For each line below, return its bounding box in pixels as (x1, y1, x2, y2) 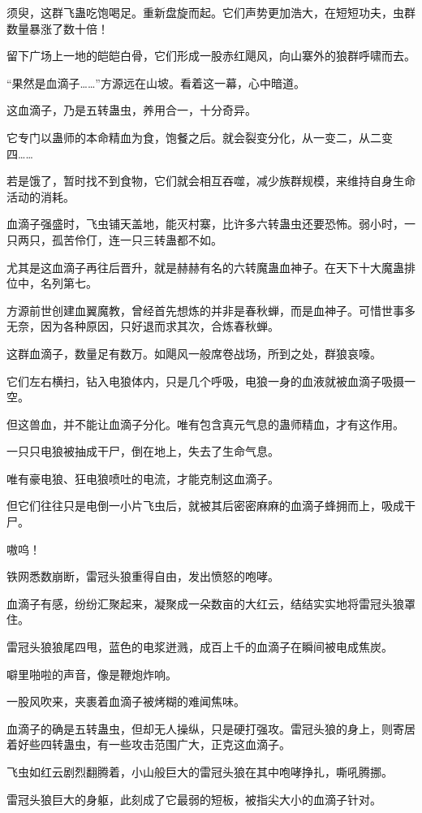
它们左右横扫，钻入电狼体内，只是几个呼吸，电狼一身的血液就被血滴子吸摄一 (6, 372, 416, 389)
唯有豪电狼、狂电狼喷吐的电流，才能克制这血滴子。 (6, 469, 279, 487)
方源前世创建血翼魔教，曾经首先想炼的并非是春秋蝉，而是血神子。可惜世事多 (6, 301, 416, 318)
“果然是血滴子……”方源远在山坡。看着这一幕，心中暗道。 (6, 74, 305, 91)
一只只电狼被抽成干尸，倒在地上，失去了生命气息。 (6, 443, 279, 460)
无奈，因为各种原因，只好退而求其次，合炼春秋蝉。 (6, 318, 279, 335)
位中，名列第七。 (6, 275, 97, 292)
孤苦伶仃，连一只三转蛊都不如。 (51, 231, 222, 248)
